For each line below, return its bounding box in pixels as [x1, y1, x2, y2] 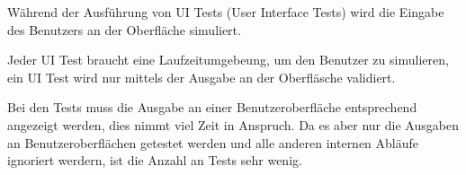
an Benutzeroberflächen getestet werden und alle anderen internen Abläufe [7, 133, 419, 152]
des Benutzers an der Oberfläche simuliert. [7, 20, 241, 39]
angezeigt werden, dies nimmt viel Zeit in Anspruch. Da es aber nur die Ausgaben [7, 115, 459, 134]
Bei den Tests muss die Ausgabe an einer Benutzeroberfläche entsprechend [7, 98, 417, 117]
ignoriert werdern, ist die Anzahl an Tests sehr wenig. [7, 151, 302, 170]
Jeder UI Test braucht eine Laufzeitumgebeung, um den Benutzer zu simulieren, [7, 50, 449, 69]
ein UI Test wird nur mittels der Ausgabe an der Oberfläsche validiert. [7, 67, 396, 86]
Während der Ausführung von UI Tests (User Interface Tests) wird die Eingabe [7, 3, 444, 21]
